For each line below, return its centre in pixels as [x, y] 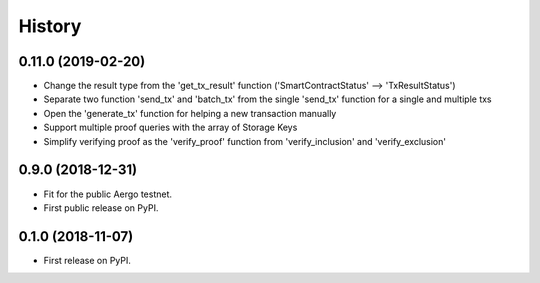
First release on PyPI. [87, 260]
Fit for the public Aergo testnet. [108, 194]
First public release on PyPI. [101, 207]
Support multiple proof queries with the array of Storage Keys [170, 127]
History [50, 26]
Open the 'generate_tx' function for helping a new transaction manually [190, 113]
